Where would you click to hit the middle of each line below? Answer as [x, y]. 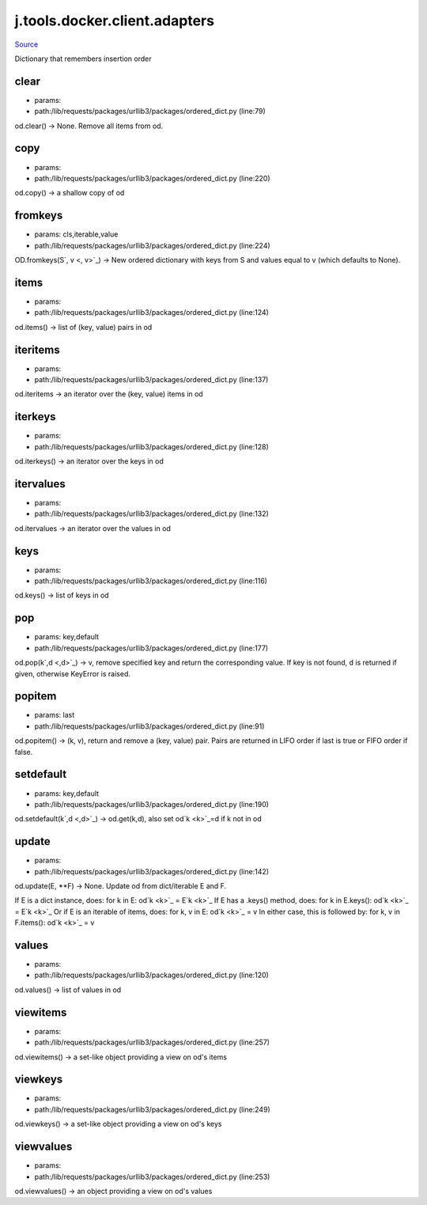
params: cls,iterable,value [76, 234]
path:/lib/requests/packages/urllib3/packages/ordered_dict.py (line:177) [151, 648]
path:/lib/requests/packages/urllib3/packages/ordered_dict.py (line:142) [151, 871]
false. [24, 752]
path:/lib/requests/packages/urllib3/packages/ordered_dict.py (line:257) [152, 1042]
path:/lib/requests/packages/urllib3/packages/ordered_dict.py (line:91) [149, 726]
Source [26, 44]
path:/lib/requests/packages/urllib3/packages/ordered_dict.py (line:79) [150, 112]
